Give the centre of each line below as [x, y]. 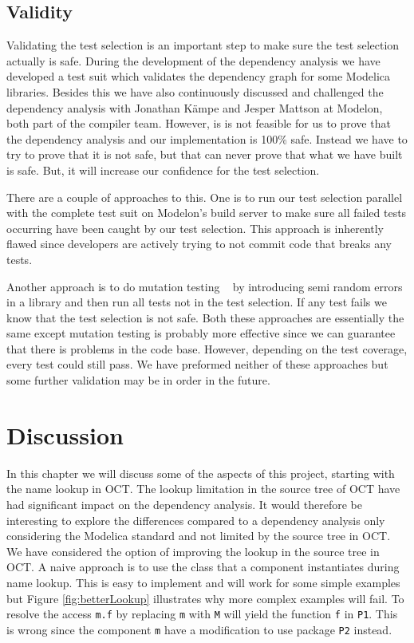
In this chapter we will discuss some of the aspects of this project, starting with [201, 473]
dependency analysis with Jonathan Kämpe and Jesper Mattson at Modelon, [195, 107]
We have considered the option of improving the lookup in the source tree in [193, 551]
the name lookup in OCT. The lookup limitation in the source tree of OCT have [203, 489]
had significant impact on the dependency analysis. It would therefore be [184, 504]
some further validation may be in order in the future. [138, 380]
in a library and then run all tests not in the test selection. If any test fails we [197, 302]
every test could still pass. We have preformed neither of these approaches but [197, 364]
